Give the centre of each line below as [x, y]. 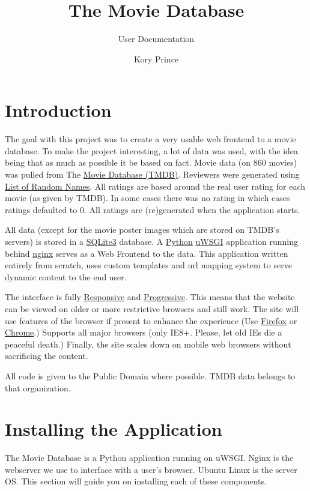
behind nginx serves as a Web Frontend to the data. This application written [147, 253]
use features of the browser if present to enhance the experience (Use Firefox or [151, 320]
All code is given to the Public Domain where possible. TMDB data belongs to [150, 375]
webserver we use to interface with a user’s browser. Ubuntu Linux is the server [151, 469]
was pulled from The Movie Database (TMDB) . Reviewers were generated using [152, 174]
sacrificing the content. [47, 356]
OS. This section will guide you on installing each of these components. [136, 481]
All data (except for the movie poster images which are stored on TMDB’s [142, 230]
